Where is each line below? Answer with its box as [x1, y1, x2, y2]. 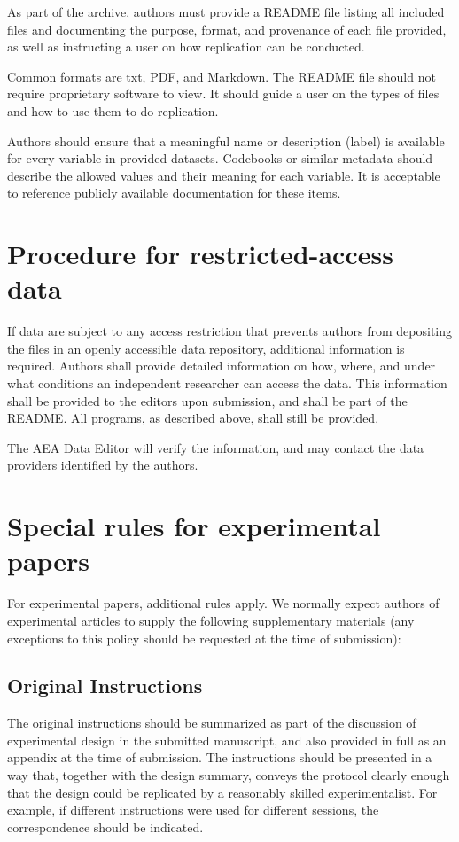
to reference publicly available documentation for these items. [7, 183, 341, 202]
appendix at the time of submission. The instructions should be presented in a [7, 748, 432, 767]
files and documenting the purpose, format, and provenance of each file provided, [7, 19, 447, 38]
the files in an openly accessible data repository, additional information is [7, 339, 405, 357]
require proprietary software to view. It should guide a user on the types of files [7, 84, 440, 103]
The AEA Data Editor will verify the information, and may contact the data [7, 438, 424, 456]
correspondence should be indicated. [7, 817, 204, 836]
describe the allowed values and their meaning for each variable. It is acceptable [7, 166, 440, 184]
